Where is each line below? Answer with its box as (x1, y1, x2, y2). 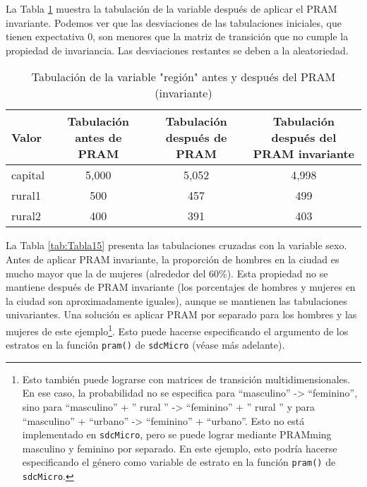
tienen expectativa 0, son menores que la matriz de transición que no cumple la (6, 29, 349, 44)
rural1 (11, 187, 41, 204)
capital (11, 167, 45, 184)
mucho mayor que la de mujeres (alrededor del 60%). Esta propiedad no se (6, 265, 328, 280)
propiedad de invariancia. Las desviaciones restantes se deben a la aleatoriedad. (6, 42, 349, 57)
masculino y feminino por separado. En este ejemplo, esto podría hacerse (22, 440, 337, 455)
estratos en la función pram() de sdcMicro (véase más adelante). (6, 337, 285, 352)
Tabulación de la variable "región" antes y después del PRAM (31, 68, 336, 85)
